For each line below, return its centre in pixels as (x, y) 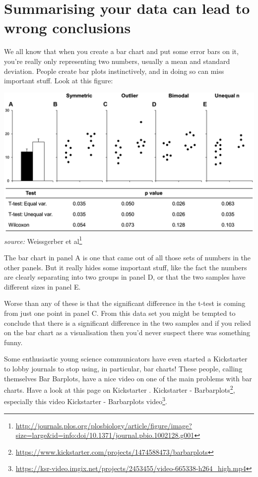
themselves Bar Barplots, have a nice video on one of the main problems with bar (128, 378)
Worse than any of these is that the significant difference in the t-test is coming (125, 303)
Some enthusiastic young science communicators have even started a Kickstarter (126, 359)
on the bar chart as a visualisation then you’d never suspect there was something (127, 332)
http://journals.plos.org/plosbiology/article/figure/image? (104, 425)
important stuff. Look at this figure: (59, 81)
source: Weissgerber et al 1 (43, 240)
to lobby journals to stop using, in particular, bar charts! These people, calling (123, 368)
